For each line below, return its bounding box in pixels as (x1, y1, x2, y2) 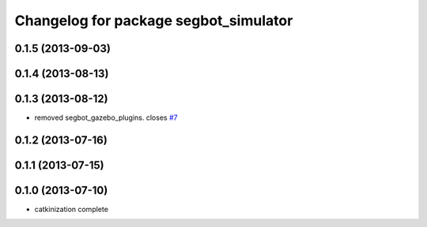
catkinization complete (34, 205, 108, 214)
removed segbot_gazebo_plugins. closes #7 (34, 113, 178, 122)
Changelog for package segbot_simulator (14, 12, 293, 29)
